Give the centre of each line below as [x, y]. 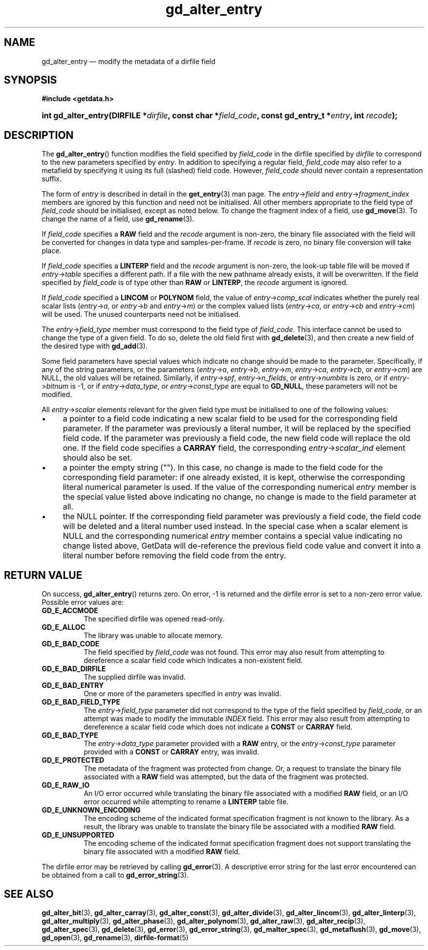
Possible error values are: [83, 602]
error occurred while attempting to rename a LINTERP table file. [186, 802]
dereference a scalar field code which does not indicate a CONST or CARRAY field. [218, 727]
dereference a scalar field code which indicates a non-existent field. [193, 661]
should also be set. [97, 458]
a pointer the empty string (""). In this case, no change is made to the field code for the [223, 468]
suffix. [52, 179]
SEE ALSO [29, 894]
